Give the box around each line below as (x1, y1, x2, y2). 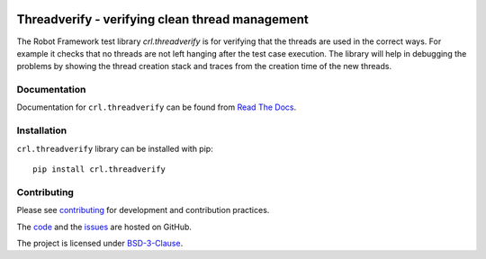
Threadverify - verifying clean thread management (16, 12, 310, 27)
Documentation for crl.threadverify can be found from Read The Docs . (16, 102, 297, 112)
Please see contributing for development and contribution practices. (16, 205, 270, 216)
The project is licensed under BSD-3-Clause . (16, 237, 184, 248)
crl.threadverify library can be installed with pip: (16, 143, 213, 154)
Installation (16, 124, 67, 137)
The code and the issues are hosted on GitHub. (16, 221, 193, 232)
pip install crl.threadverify (32, 164, 166, 174)
